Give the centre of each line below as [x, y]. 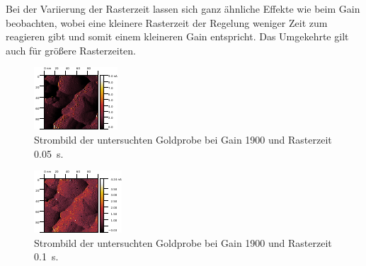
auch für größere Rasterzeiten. [71, 50]
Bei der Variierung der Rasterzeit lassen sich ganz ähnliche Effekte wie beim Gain [183, 8]
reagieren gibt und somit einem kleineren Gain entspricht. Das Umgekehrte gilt [177, 36]
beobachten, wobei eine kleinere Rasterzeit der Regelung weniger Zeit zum [167, 22]
